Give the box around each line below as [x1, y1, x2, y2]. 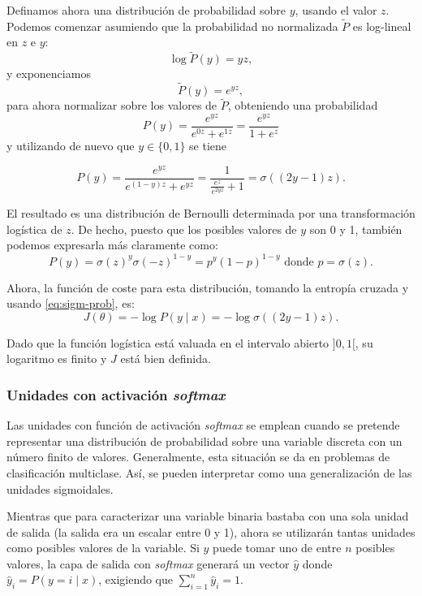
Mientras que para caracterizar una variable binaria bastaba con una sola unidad [6, 507, 409, 525]
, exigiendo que [98, 571, 174, 588]
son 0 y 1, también [309, 220, 403, 237]
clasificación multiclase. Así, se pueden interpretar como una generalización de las [6, 464, 412, 481]
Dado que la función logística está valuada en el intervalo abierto [6, 334, 329, 351]
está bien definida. [120, 350, 211, 367]
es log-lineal [352, 17, 411, 34]
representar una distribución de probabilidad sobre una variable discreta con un [6, 432, 403, 449]
